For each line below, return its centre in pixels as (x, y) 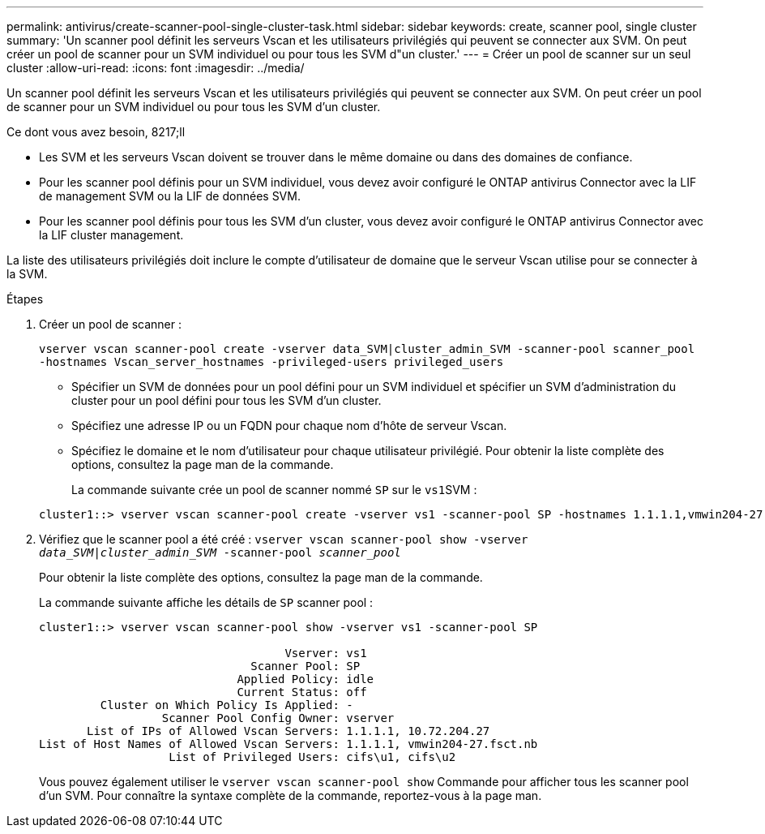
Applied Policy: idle (306, 679)
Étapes (25, 299)
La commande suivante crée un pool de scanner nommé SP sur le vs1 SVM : (274, 490)
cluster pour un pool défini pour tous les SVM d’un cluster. (227, 400)
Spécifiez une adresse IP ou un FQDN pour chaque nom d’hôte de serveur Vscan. (289, 426)
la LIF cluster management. (111, 235)
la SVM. (27, 274)
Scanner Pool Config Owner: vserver (278, 718)
